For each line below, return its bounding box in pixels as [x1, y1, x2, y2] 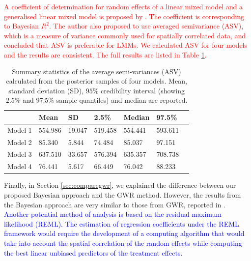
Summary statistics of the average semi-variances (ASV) [12, 66, 181, 76]
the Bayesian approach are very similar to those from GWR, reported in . [4, 199, 225, 209]
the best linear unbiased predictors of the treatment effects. [4, 247, 183, 258]
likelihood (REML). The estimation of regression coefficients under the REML [4, 218, 239, 229]
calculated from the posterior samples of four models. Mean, [6, 76, 187, 86]
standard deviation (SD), [8, 85, 84, 95]
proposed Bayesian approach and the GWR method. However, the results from [4, 190, 241, 200]
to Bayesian [4, 21, 39, 31]
